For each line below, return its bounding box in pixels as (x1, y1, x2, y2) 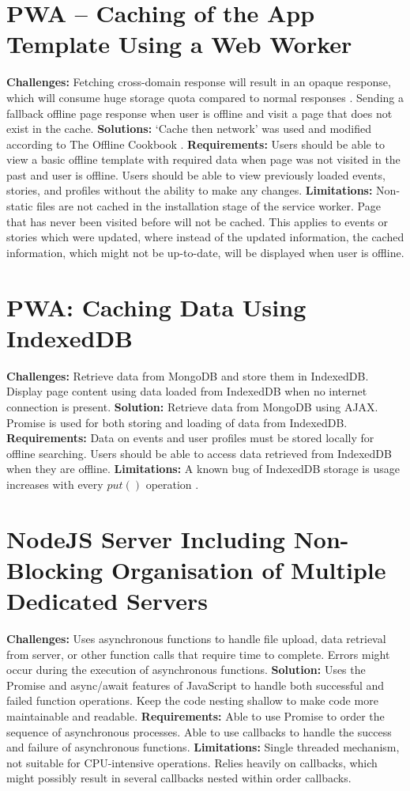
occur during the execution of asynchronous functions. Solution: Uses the (6, 661, 366, 678)
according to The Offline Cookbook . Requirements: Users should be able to (6, 135, 385, 152)
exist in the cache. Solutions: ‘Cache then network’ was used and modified (6, 120, 371, 137)
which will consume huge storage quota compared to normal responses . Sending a (6, 89, 404, 105)
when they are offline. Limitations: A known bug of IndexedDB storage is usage (6, 460, 400, 477)
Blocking (6, 553, 103, 585)
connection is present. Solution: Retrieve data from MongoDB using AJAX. (6, 398, 378, 414)
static (6, 198, 33, 214)
